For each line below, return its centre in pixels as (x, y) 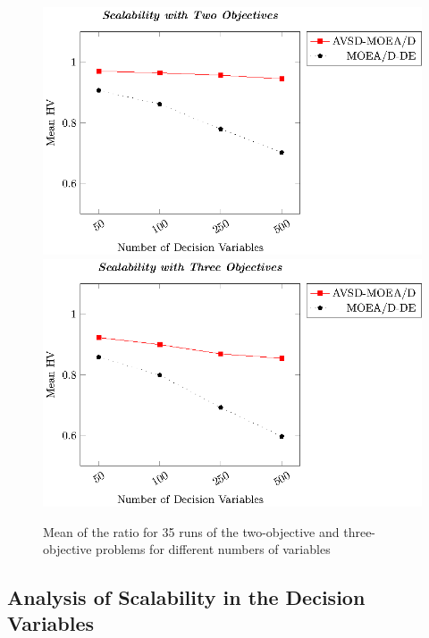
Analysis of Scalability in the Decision (186, 597)
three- (360, 531)
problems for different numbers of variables (213, 549)
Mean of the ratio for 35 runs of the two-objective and (191, 531)
